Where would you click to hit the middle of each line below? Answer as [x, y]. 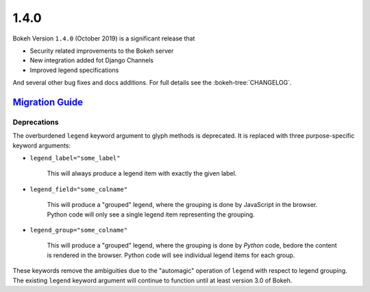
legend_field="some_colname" [79, 189]
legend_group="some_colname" [79, 230]
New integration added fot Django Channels [92, 60]
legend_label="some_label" [75, 158]
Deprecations [36, 122]
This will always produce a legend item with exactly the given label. [142, 173]
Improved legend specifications [74, 70]
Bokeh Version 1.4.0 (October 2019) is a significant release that [104, 38]
